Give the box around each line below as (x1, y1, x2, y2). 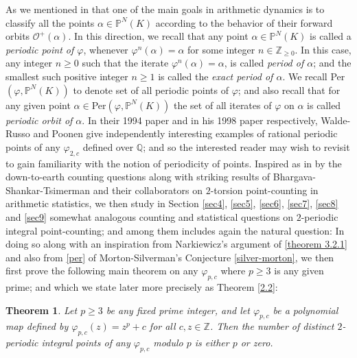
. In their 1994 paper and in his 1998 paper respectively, (82, 112, 318, 127)
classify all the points (5, 15, 95, 29)
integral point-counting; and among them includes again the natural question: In (5, 223, 345, 237)
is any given (274, 263, 324, 278)
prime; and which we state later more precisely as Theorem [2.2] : (5, 280, 278, 294)
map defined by (5, 319, 69, 333)
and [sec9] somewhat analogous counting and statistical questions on (5, 209, 293, 224)
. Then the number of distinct (209, 319, 334, 333)
